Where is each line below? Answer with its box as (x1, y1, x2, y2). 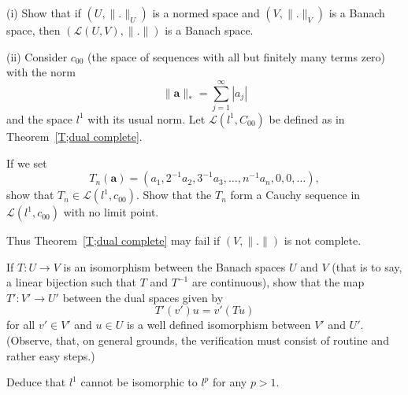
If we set (6, 154, 47, 171)
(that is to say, (332, 258, 402, 275)
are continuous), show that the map (191, 274, 365, 290)
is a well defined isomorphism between (126, 316, 311, 333)
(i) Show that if (6, 5, 81, 20)
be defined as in (269, 110, 345, 127)
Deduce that (6, 374, 66, 390)
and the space (6, 110, 73, 127)
